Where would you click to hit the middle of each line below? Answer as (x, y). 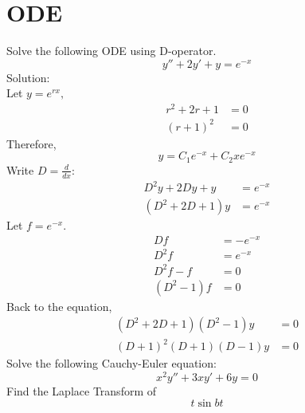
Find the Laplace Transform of (82, 390)
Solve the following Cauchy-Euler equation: (111, 363)
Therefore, (31, 143)
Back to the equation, (59, 306)
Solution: (28, 77)
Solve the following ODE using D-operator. (111, 51)
